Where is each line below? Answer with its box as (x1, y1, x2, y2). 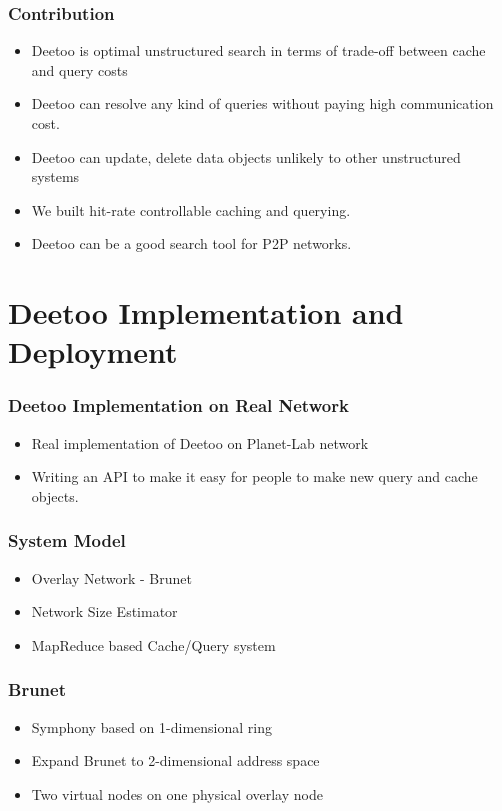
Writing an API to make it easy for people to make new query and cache (31, 466, 478, 487)
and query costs (31, 59, 128, 80)
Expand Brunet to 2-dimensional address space (31, 750, 320, 771)
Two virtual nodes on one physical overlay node (31, 783, 323, 804)
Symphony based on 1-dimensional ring (31, 716, 272, 737)
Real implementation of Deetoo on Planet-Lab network (31, 432, 369, 453)
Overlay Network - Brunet (31, 567, 192, 588)
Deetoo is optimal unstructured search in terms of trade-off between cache (31, 40, 486, 61)
